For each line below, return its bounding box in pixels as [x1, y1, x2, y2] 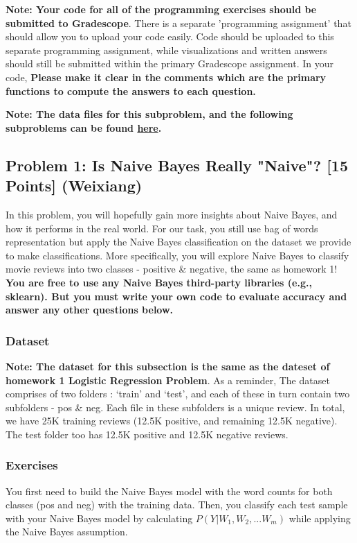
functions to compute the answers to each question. [6, 83, 256, 98]
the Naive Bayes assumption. [6, 524, 128, 539]
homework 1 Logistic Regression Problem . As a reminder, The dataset [6, 372, 330, 387]
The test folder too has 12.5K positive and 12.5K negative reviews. [6, 426, 289, 441]
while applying [289, 510, 351, 525]
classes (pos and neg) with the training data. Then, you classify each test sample [6, 497, 348, 512]
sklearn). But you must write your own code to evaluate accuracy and [6, 288, 347, 303]
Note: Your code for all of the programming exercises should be [6, 2, 317, 16]
